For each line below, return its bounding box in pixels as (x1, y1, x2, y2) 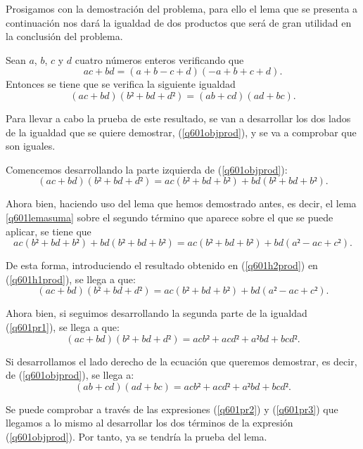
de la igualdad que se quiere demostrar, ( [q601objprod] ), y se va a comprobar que (6, 124, 357, 139)
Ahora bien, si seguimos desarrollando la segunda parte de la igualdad (6, 306, 307, 320)
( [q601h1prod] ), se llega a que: (6, 271, 136, 286)
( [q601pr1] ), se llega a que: (6, 319, 120, 334)
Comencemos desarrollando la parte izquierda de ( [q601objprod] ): (6, 162, 288, 176)
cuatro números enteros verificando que (75, 52, 244, 67)
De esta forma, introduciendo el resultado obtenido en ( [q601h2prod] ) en (6, 258, 318, 273)
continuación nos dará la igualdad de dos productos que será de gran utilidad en (6, 15, 352, 30)
